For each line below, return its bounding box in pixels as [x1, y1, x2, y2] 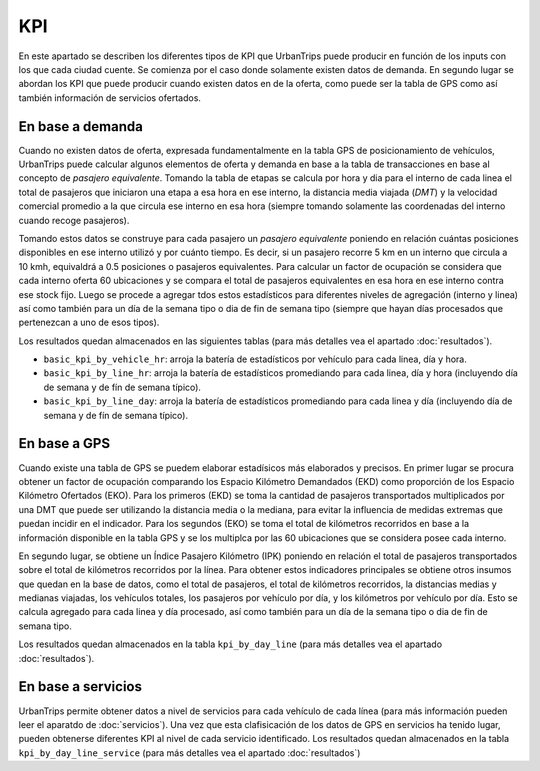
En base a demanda [18, 118, 144, 135]
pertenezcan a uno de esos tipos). [18, 316, 160, 329]
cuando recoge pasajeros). [18, 214, 130, 226]
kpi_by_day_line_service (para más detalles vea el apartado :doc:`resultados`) [18, 746, 361, 759]
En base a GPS [18, 435, 110, 452]
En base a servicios [18, 678, 142, 695]
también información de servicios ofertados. [18, 91, 202, 104]
